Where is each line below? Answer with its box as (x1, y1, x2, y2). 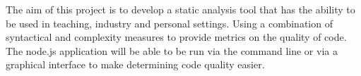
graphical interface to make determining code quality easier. (6, 57, 265, 72)
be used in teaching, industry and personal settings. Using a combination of (6, 15, 333, 30)
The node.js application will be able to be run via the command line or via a (6, 43, 338, 58)
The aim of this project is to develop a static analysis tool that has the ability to (6, 2, 355, 16)
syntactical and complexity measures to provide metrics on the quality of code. (6, 30, 347, 44)
